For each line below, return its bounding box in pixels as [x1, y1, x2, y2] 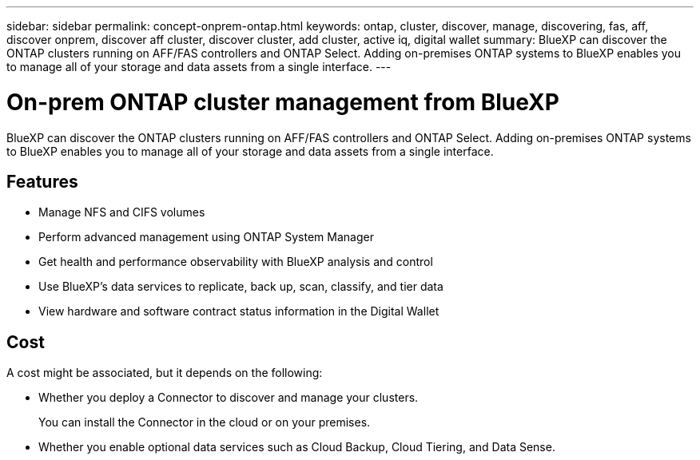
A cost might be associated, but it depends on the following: [6, 366, 323, 380]
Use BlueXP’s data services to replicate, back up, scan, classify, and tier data [38, 280, 443, 294]
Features [6, 171, 78, 192]
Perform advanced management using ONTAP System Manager [38, 230, 374, 244]
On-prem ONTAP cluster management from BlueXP [6, 88, 559, 116]
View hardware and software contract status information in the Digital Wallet [38, 304, 439, 319]
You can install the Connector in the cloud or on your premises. [38, 415, 371, 430]
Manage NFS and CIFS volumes [38, 205, 205, 220]
